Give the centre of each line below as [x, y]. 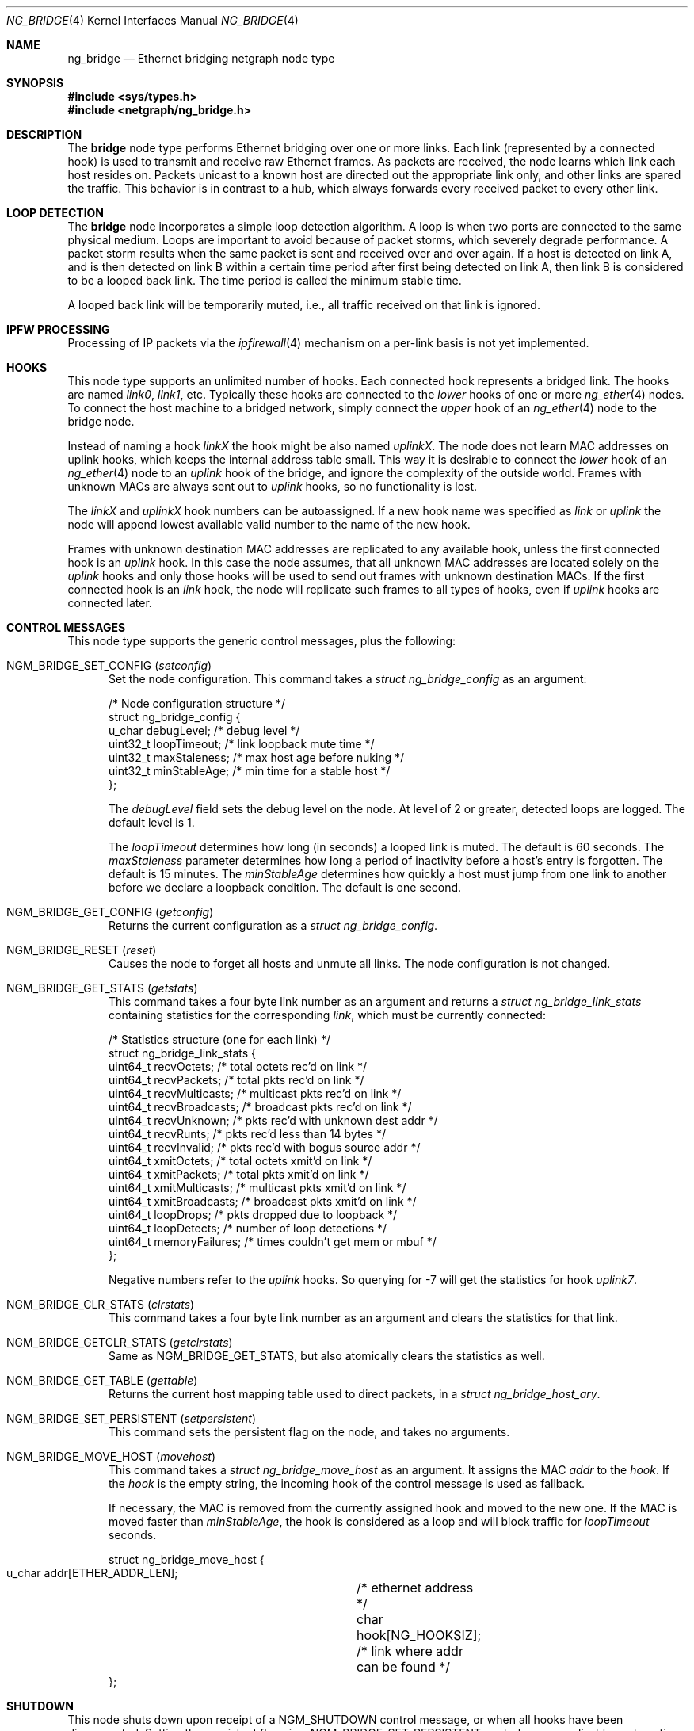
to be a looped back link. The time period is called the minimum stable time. [265, 280]
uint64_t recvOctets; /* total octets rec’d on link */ [238, 1066]
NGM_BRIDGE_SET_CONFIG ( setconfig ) [109, 665]
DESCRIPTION [44, 134]
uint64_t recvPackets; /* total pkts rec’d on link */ [236, 1080]
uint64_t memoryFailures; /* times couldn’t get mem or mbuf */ [273, 1242]
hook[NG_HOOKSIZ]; [419, 1635]
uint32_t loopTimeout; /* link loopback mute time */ [242, 744]
